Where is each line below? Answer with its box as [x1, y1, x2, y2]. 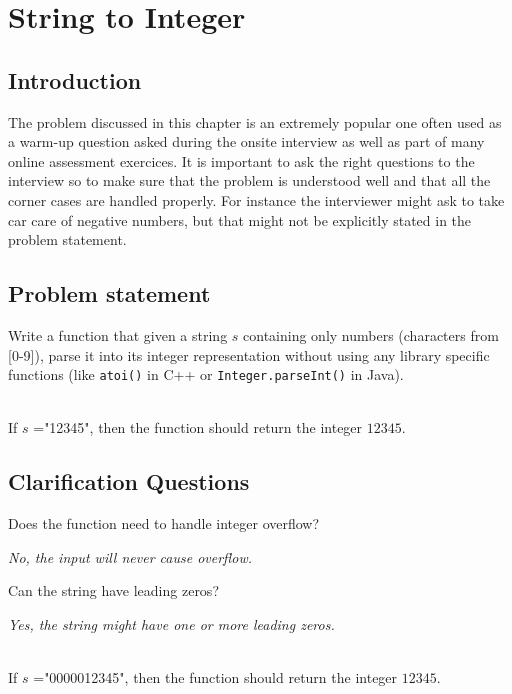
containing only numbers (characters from [243, 324, 499, 345]
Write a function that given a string [8, 324, 228, 345]
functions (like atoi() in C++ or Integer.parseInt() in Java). [8, 364, 404, 385]
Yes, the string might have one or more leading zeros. [8, 613, 335, 634]
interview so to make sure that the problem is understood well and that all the [8, 170, 491, 191]
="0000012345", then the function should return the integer [33, 667, 398, 688]
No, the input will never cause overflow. [8, 546, 253, 567]
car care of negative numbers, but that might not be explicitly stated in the [8, 209, 472, 230]
